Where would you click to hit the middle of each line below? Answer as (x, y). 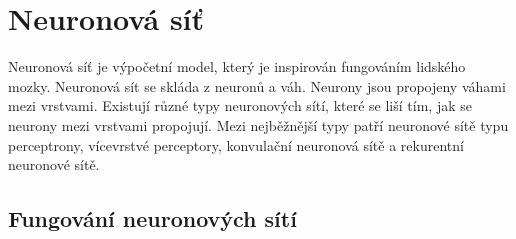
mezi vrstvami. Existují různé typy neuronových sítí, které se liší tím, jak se (240, 105)
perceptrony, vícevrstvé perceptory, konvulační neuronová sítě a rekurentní (236, 144)
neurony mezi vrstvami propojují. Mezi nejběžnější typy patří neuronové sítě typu (258, 124)
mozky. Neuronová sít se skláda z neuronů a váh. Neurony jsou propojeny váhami (257, 85)
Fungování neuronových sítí (152, 218)
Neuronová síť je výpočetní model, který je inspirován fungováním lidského (237, 66)
